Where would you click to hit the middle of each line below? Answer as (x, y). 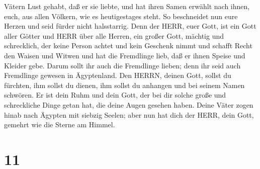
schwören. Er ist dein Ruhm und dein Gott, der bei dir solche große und (115, 95)
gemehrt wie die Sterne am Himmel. (60, 124)
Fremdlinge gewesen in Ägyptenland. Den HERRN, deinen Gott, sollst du (118, 75)
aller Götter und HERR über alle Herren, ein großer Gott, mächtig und (114, 35)
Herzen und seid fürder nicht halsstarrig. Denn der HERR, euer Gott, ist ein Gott (130, 26)
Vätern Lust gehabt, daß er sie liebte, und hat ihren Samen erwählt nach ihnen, (127, 6)
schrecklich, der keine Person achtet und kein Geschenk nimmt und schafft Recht (128, 46)
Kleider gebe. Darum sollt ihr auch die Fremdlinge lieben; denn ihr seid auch (122, 65)
